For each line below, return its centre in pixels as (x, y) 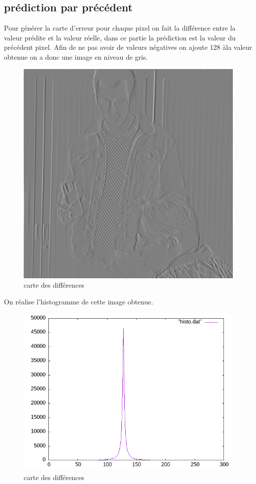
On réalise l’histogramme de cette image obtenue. (79, 301)
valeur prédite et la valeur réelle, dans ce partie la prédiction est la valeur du (120, 37)
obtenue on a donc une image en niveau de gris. (76, 56)
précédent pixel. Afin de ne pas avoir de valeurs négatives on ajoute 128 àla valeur (128, 47)
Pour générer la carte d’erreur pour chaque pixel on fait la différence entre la (120, 28)
